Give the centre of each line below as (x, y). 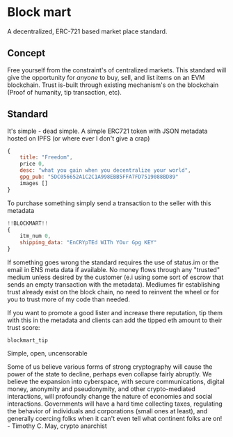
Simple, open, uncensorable (48, 353)
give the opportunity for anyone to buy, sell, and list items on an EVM (106, 77)
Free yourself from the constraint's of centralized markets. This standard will (117, 70)
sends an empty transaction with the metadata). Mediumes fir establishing (114, 285)
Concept (26, 53)
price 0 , (32, 164)
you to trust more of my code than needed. (69, 299)
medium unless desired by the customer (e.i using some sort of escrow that (115, 277)
